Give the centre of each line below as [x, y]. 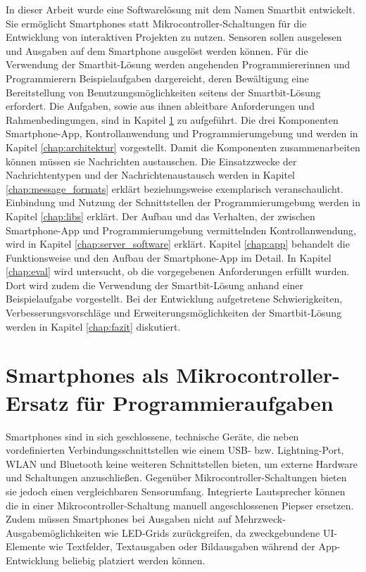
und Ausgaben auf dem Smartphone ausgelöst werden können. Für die [157, 50]
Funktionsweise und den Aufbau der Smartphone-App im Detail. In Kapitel [169, 257]
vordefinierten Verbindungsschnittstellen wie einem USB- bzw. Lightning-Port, [175, 450]
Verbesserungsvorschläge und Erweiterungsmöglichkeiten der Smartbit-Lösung [174, 313]
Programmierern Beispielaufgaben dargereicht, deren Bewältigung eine [157, 78]
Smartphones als [87, 375]
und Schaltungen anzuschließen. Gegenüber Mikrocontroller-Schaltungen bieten [176, 477]
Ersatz [37, 402]
